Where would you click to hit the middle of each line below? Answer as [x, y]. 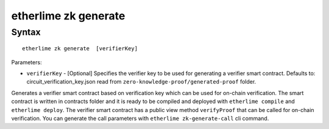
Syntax [26, 32]
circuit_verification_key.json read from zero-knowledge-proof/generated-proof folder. [141, 82]
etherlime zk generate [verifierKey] [80, 49]
